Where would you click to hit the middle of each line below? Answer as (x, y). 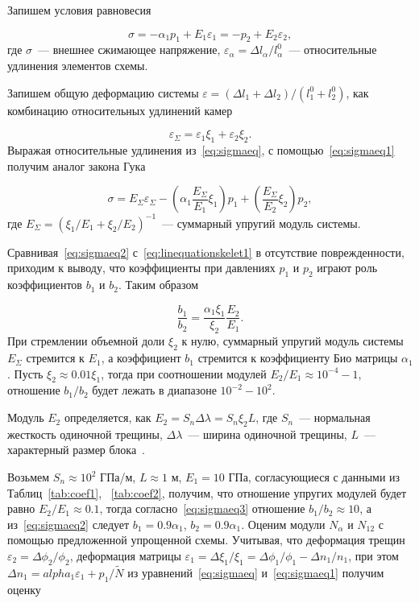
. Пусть (25, 373)
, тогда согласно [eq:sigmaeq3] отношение (202, 508)
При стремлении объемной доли (86, 341)
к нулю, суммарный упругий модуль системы (292, 341)
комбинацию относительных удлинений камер (120, 110)
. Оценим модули (283, 524)
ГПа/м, (118, 477)
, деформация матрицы (125, 556)
